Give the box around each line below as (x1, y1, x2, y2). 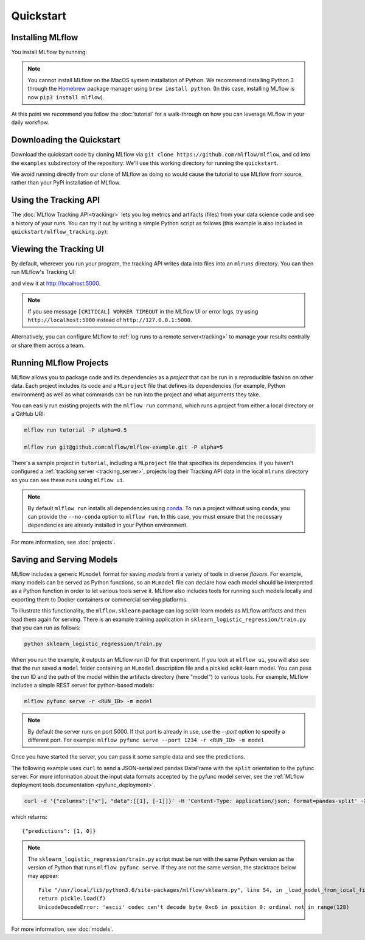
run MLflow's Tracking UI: (11, 268, 76, 276)
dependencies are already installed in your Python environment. (27, 521, 188, 529)
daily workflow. (11, 119, 50, 126)
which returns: (11, 813, 48, 821)
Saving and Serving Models (11, 554, 118, 564)
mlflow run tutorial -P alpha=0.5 (24, 427, 127, 433)
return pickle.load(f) (38, 895, 106, 902)
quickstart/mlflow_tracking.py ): (11, 228, 108, 236)
